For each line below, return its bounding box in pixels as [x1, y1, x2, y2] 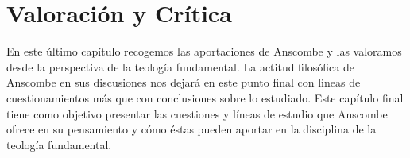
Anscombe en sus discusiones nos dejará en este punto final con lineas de [6, 74, 361, 91]
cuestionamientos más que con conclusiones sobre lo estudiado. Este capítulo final [6, 89, 404, 106]
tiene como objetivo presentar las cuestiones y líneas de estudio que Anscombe [6, 105, 388, 121]
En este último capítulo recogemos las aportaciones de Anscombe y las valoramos [6, 43, 402, 60]
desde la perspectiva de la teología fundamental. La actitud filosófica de [6, 58, 354, 75]
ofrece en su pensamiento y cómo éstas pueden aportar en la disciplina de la [6, 121, 377, 137]
